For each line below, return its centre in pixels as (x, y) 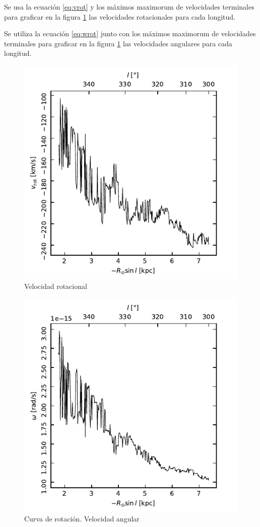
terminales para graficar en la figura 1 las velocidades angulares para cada (118, 43)
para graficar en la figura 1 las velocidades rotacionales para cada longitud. (120, 16)
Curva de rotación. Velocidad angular (82, 518)
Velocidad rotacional (56, 286)
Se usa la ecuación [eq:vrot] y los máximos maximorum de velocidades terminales (129, 7)
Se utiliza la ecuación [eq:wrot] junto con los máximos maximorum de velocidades (130, 33)
